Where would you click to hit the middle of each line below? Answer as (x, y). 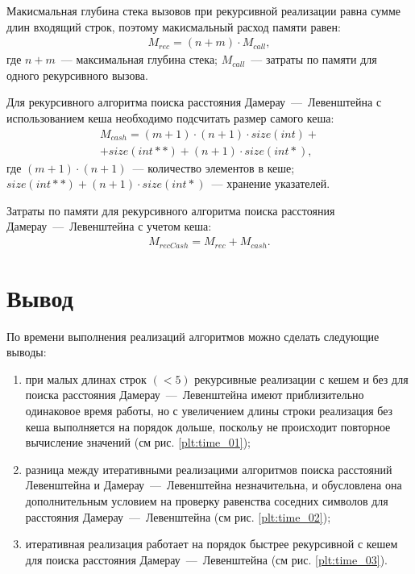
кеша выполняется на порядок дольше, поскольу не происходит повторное (208, 426)
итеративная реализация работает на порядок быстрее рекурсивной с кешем (212, 544)
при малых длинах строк (86, 379)
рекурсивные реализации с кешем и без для (301, 379)
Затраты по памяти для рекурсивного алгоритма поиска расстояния (171, 210)
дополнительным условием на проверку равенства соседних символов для (207, 500)
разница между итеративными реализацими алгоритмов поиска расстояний (209, 469)
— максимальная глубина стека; (139, 59)
